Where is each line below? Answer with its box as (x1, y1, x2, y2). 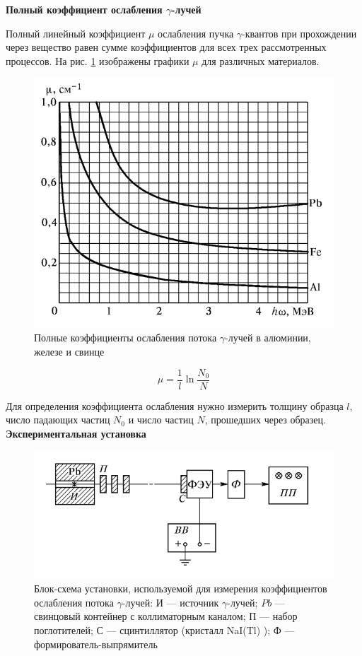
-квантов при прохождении (242, 25, 357, 40)
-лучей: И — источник (122, 594, 219, 609)
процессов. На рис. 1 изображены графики (6, 53, 189, 68)
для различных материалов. (202, 53, 320, 68)
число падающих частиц (6, 412, 110, 427)
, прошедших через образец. (204, 412, 326, 427)
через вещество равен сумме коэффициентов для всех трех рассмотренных (6, 40, 327, 54)
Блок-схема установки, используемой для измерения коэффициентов (34, 581, 327, 596)
